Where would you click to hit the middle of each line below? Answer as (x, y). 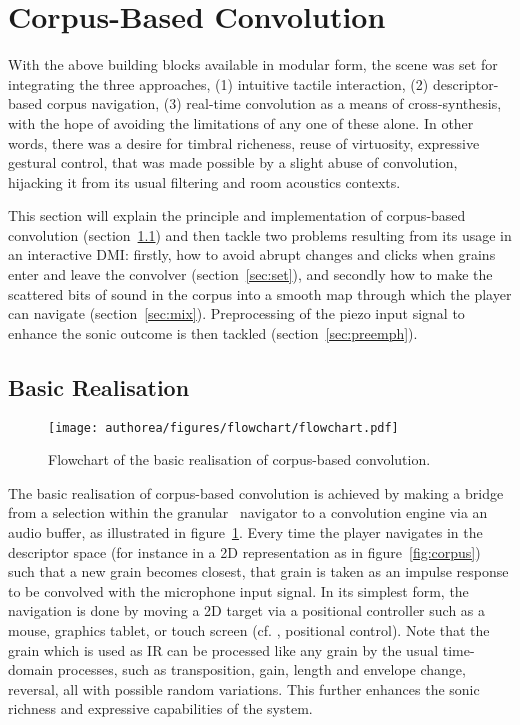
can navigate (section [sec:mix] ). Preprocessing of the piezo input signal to (236, 313)
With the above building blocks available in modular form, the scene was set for (253, 64)
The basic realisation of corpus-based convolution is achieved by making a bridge (256, 492)
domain (31, 669)
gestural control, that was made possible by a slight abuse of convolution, (233, 162)
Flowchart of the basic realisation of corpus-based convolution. (239, 459)
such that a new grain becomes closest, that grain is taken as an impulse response (258, 571)
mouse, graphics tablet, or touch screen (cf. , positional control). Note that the (249, 630)
